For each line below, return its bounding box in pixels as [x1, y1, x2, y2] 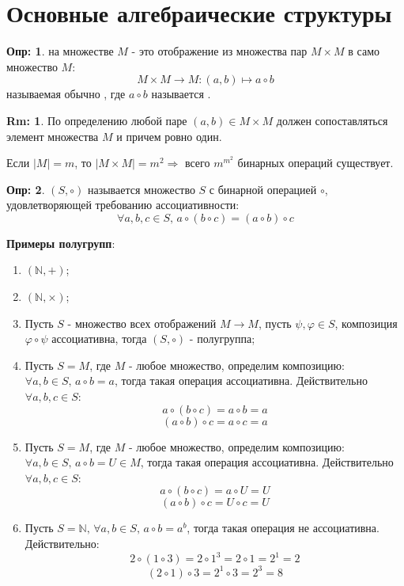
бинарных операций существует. [237, 154, 394, 171]
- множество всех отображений [67, 314, 217, 331]
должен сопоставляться [276, 112, 388, 128]
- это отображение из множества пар [131, 43, 308, 59]
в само [348, 43, 380, 59]
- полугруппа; [189, 330, 255, 347]
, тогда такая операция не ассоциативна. [187, 519, 379, 536]
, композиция [334, 314, 398, 331]
